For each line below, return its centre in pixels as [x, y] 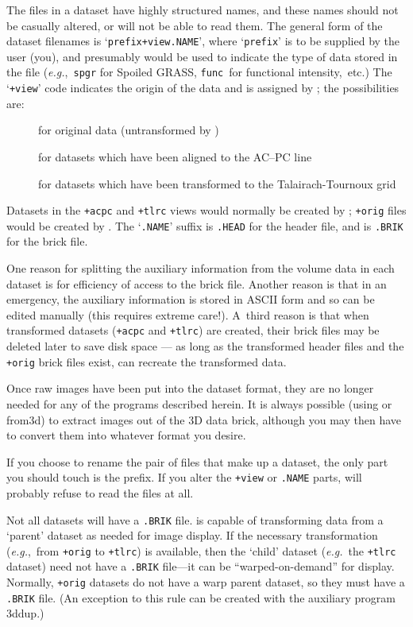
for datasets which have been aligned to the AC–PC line [175, 156]
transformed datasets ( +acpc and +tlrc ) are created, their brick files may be [193, 330]
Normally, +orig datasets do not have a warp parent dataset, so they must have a [206, 582]
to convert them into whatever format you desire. [126, 435]
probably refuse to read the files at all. [100, 492]
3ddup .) [25, 613]
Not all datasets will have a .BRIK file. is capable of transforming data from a [195, 519]
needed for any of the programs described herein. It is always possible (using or [199, 403]
